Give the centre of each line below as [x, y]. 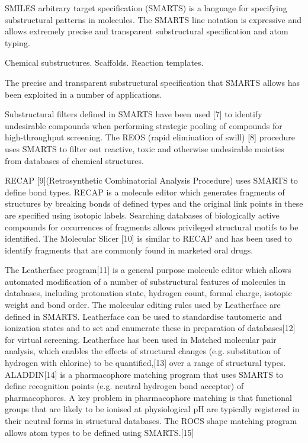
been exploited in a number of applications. [84, 94]
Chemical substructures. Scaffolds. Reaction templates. [104, 62]
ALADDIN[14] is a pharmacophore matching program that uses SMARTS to [144, 374]
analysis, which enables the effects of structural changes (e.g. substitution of [143, 351]
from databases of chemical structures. [74, 160]
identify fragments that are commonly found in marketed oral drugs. [129, 250]
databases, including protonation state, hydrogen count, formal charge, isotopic [148, 293]
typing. [17, 42]
